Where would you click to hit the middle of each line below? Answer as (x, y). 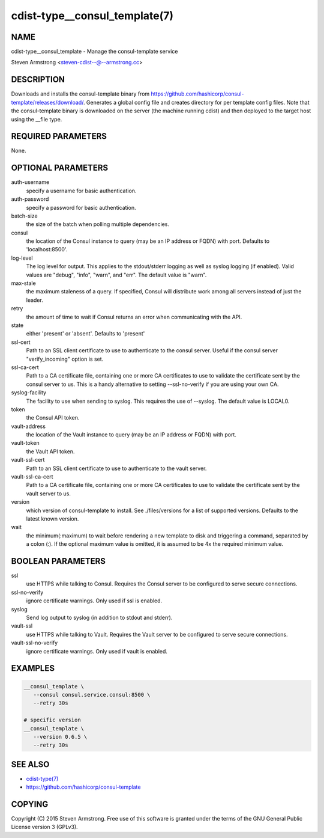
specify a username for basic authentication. (81, 191)
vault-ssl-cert (28, 460)
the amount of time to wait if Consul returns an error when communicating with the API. (134, 317)
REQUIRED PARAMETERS (59, 136)
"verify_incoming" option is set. (65, 359)
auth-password (30, 199)
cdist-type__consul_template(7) (92, 16)
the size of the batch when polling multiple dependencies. (97, 224)
